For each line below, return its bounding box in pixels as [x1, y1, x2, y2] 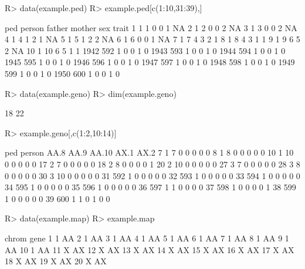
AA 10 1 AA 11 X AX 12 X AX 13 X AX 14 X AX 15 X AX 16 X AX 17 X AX [5, 243, 294, 255]
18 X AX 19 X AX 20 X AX [5, 255, 107, 267]
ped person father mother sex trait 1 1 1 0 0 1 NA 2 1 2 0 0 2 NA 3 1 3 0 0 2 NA [5, 21, 297, 33]
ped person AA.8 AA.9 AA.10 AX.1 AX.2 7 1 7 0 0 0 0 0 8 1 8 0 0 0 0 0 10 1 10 [5, 146, 294, 159]
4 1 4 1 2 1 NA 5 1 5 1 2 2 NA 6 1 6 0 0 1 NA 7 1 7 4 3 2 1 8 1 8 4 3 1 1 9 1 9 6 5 [5, 33, 300, 45]
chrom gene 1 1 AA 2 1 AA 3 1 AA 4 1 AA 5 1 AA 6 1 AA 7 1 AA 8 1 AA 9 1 [5, 231, 289, 244]
